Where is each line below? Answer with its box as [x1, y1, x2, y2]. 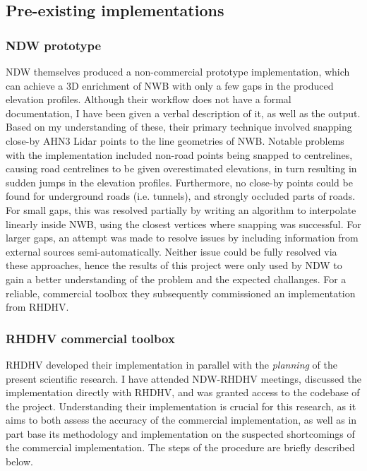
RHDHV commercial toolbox [6, 329, 175, 347]
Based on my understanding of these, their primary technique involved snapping [6, 119, 352, 134]
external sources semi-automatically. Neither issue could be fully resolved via [6, 244, 337, 258]
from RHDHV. [6, 299, 69, 314]
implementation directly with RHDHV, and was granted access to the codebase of [6, 385, 360, 400]
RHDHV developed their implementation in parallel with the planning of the [6, 357, 338, 371]
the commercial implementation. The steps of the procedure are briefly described [6, 440, 355, 455]
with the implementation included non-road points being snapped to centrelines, [6, 147, 353, 162]
